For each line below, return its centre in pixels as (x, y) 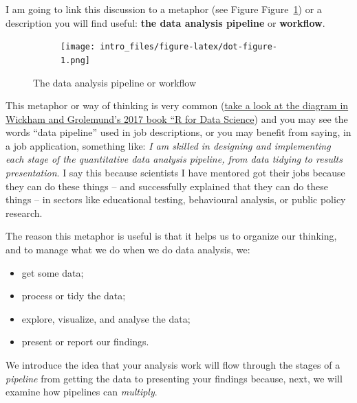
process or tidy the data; (74, 296)
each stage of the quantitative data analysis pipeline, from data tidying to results (174, 159)
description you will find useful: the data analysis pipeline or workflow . (165, 22)
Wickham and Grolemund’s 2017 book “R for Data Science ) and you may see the (177, 118)
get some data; (53, 272)
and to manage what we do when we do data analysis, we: (128, 250)
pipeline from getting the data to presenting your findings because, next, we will (174, 378)
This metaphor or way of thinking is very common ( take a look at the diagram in (177, 105)
